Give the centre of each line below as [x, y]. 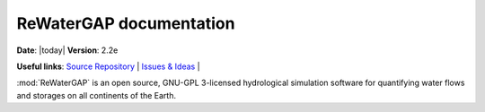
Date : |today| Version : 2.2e [67, 50]
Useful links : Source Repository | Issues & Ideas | [109, 66]
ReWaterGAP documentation [126, 23]
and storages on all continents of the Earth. [97, 95]
